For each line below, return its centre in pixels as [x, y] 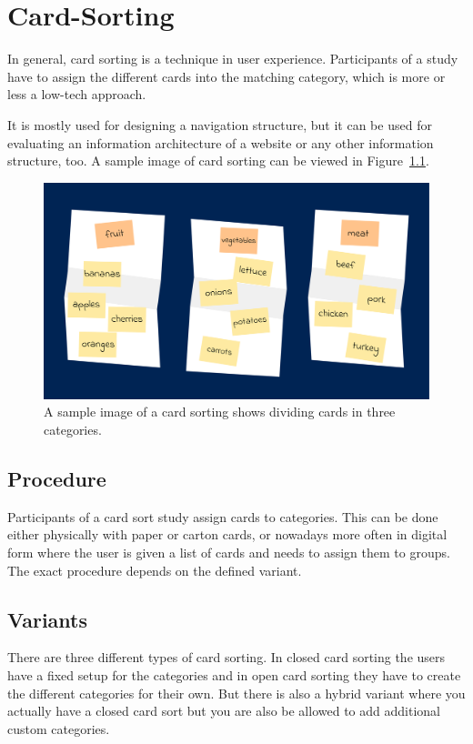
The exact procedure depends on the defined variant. [155, 570]
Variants [48, 619]
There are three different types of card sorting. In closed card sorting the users [226, 657]
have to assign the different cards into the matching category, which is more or [226, 76]
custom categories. [59, 728]
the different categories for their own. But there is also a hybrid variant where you [236, 693]
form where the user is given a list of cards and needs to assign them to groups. [229, 552]
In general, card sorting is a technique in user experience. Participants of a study [233, 59]
